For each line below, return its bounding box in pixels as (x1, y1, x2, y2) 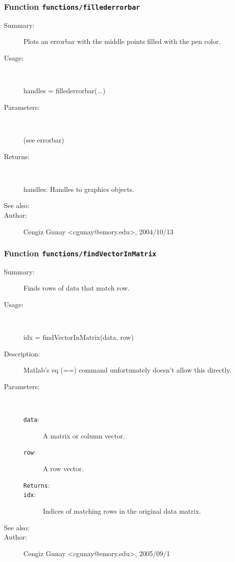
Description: (4, 348, 40, 358)
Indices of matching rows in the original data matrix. (43, 506, 201, 516)
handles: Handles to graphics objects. (23, 184, 135, 194)
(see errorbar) (23, 134, 64, 145)
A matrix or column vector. (43, 430, 125, 440)
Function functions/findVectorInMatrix (4, 247, 157, 259)
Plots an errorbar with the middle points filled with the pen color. (23, 36, 221, 46)
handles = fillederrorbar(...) (23, 85, 106, 96)
